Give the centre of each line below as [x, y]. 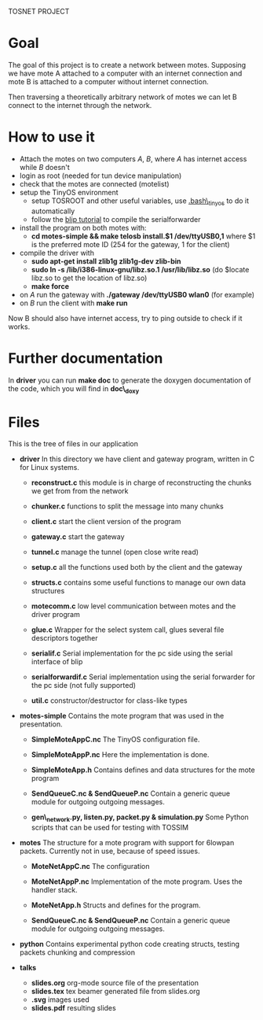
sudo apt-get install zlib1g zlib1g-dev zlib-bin [106, 261]
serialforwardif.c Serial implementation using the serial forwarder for [143, 677]
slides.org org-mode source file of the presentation [115, 983]
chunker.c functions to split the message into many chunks [127, 506]
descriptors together [64, 638]
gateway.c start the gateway [78, 537]
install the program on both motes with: [83, 227]
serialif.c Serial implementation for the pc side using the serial [132, 653]
